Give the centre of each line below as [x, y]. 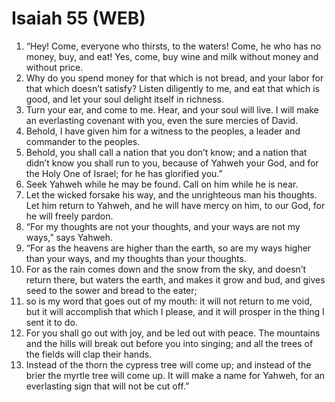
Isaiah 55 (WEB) [78, 18]
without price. [54, 67]
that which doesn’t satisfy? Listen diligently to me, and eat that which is [172, 88]
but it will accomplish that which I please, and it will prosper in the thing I [175, 311]
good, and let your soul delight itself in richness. [125, 99]
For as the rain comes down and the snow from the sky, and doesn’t [165, 269]
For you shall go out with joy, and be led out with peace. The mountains [173, 333]
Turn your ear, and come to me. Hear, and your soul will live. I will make [172, 109]
